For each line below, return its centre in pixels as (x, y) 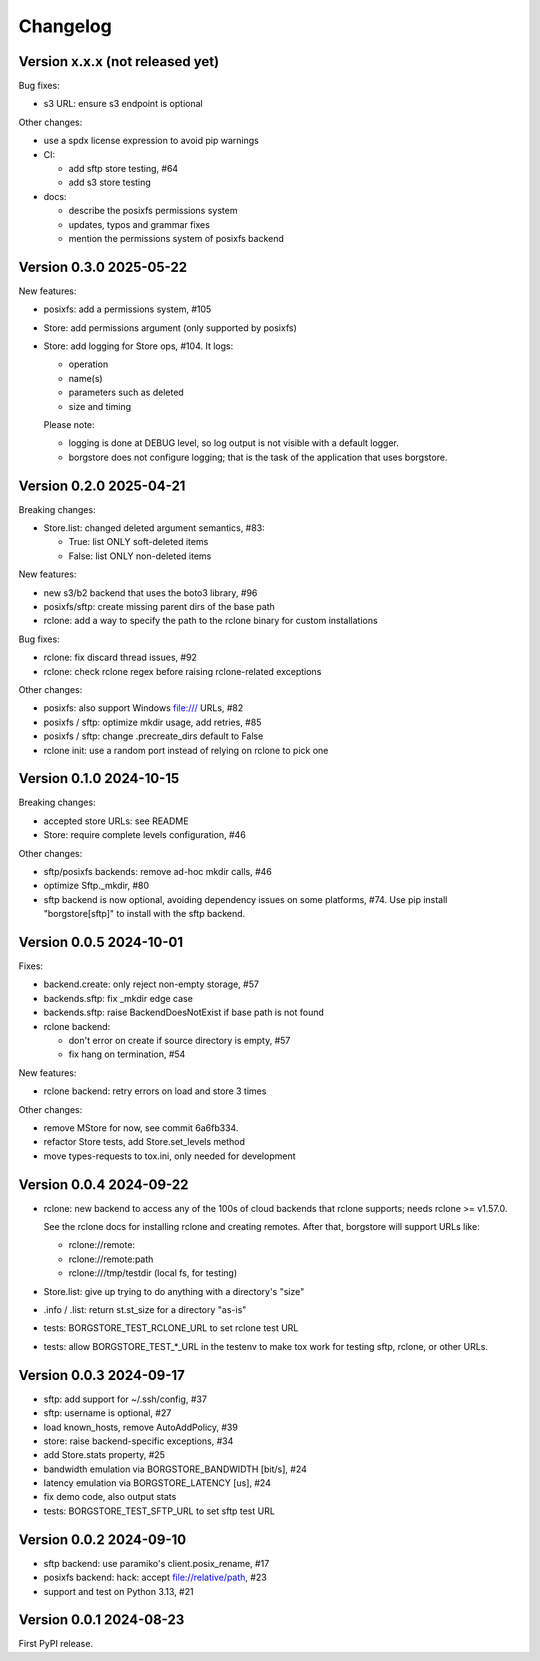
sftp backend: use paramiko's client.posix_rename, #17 (156, 1563)
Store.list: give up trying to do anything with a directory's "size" (174, 1291)
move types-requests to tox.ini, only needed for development (169, 1156)
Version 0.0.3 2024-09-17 (101, 1375)
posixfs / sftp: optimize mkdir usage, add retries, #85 (152, 722)
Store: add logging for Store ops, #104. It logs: (138, 346)
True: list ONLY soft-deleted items (138, 542)
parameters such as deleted (126, 392)
